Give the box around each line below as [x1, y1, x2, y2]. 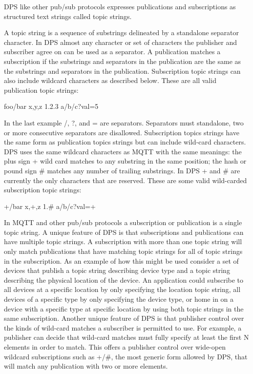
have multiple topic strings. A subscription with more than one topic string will [4, 236, 242, 247]
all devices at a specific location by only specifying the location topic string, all [4, 284, 241, 294]
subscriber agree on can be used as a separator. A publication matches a [4, 46, 221, 57]
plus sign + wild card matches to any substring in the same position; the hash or [4, 156, 247, 166]
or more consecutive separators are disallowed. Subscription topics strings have [4, 127, 239, 137]
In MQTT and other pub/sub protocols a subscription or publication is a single [4, 217, 242, 228]
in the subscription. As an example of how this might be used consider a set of [4, 255, 239, 266]
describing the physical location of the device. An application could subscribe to [4, 274, 244, 285]
